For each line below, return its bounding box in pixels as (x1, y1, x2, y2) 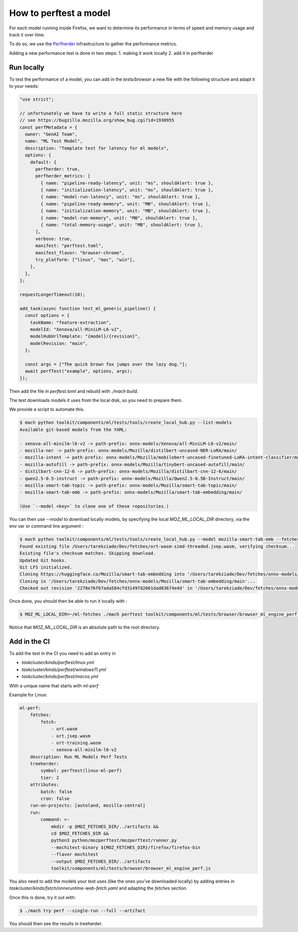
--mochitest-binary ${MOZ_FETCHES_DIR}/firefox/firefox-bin (51, 844, 201, 850)
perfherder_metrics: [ (35, 173, 91, 179)
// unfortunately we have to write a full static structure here (19, 110, 182, 116)
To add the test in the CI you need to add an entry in (9, 651, 116, 657)
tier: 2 (40, 775, 60, 781)
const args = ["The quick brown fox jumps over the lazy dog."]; (25, 361, 188, 367)
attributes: (30, 782, 60, 788)
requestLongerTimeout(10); (19, 291, 85, 297)
